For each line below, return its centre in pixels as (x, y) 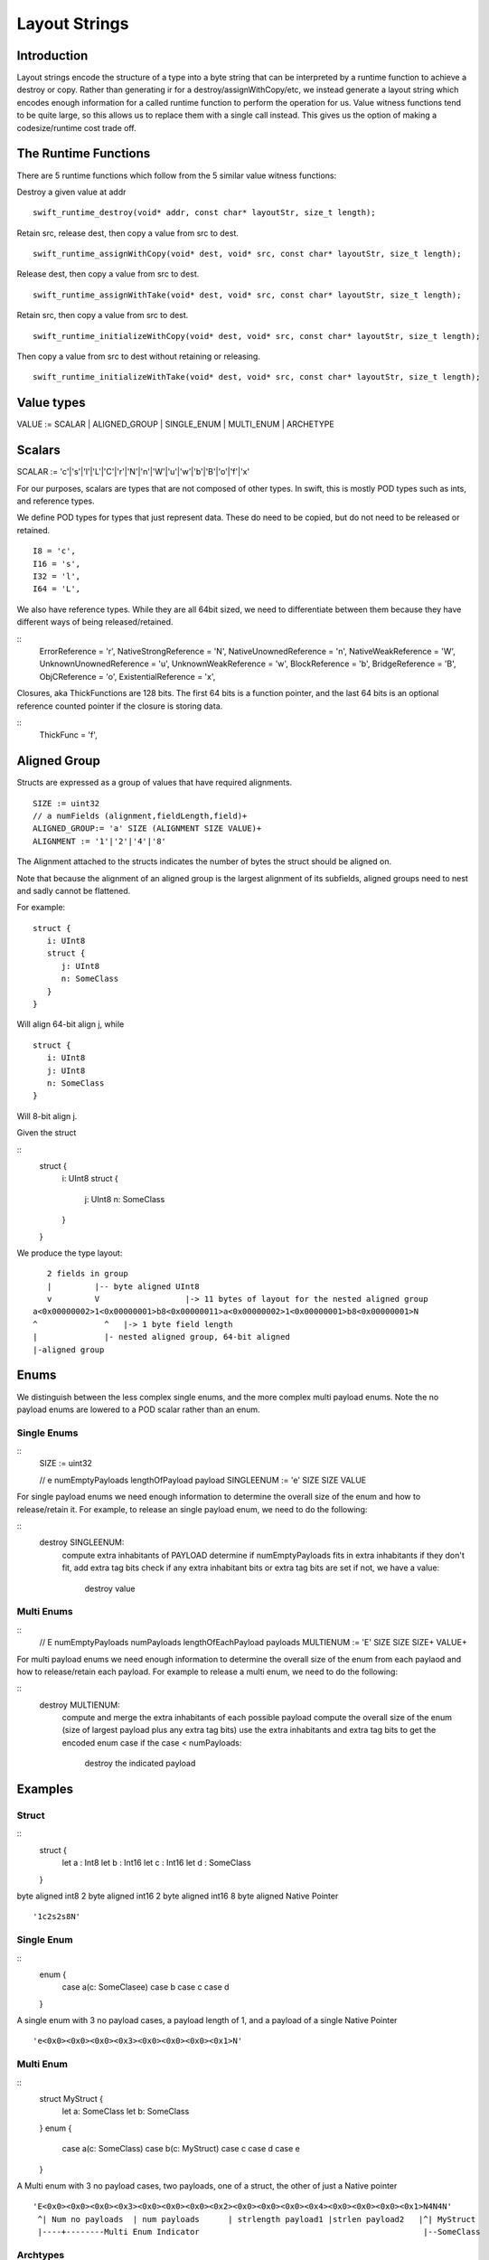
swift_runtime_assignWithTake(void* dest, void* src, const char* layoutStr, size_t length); (247, 295)
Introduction (52, 56)
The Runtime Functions (84, 154)
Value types (51, 403)
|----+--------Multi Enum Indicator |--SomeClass (259, 2232)
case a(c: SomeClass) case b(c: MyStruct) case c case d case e (181, 2149)
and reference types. (56, 501)
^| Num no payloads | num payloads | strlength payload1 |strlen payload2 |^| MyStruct (257, 2219)
